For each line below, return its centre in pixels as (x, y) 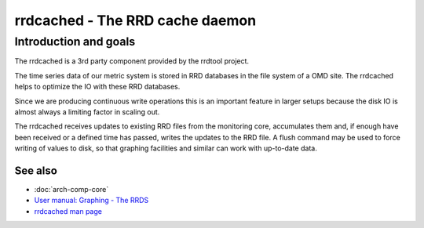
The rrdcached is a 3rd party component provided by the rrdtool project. (132, 61)
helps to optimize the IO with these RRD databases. (97, 87)
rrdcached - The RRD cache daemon (135, 20)
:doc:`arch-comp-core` (71, 190)
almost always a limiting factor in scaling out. (87, 112)
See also (36, 170)
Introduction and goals (75, 42)
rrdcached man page (68, 211)
